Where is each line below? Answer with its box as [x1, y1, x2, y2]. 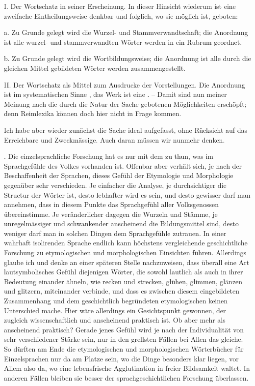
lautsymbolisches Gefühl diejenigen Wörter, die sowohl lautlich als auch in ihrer [4, 267, 243, 277]
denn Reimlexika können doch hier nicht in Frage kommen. [4, 108, 181, 119]
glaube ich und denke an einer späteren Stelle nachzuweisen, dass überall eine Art [4, 257, 250, 267]
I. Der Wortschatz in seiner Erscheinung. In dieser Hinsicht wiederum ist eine [4, 1, 236, 11]
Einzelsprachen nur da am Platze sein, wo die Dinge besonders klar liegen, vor [4, 353, 239, 363]
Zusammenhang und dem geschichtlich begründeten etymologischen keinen [4, 296, 228, 306]
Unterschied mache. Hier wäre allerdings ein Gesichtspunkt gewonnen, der [4, 305, 226, 315]
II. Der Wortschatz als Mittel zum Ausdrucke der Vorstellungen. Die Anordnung [4, 79, 245, 89]
